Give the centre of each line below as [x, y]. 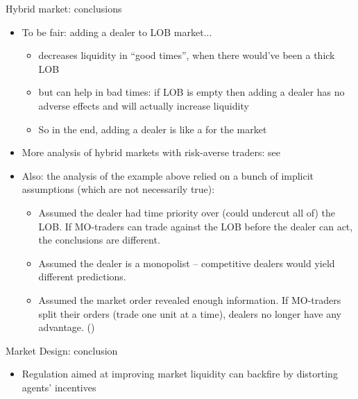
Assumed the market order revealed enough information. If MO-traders [190, 299]
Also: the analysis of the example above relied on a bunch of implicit [168, 175]
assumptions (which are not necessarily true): [118, 189]
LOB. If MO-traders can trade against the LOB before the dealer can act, [196, 226]
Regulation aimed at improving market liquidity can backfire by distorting [180, 374]
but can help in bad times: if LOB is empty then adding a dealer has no [191, 92]
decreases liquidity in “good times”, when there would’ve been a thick [187, 55]
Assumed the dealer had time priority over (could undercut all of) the [187, 212]
